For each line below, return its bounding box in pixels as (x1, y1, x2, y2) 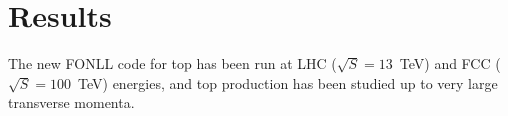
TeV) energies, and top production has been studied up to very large (78, 72, 498, 93)
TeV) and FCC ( (399, 53, 501, 74)
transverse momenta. (8, 92, 135, 113)
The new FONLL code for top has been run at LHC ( (8, 53, 337, 74)
